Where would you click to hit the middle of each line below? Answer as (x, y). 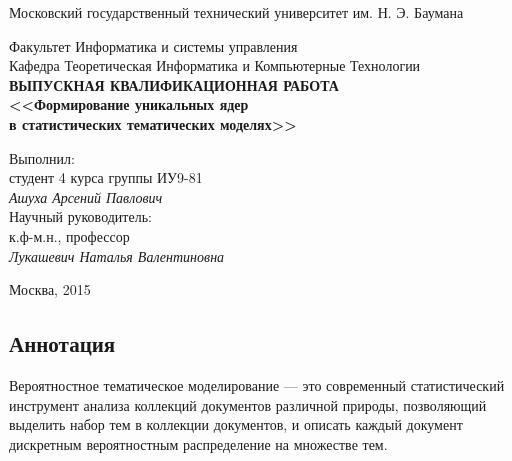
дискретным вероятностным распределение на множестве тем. (198, 443)
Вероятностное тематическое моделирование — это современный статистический (257, 384)
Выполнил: (42, 157)
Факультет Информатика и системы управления (153, 45)
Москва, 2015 (50, 289)
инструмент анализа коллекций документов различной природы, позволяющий (248, 404)
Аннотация (62, 343)
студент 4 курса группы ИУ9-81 (106, 177)
